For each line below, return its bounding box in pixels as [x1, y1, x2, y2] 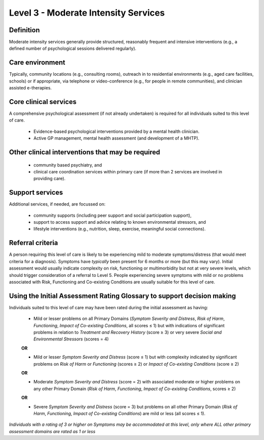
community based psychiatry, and [33, 162, 102, 168]
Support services [9, 189, 63, 197]
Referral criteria [9, 239, 58, 247]
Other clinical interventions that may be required [9, 148, 160, 156]
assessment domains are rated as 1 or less [9, 428, 95, 434]
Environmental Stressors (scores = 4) [33, 336, 109, 342]
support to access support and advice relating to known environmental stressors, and [33, 219, 206, 225]
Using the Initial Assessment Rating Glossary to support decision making [9, 292, 236, 300]
